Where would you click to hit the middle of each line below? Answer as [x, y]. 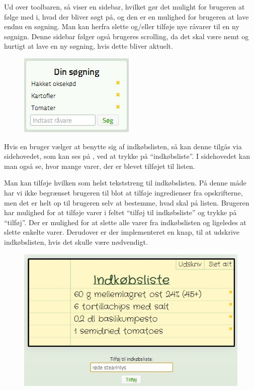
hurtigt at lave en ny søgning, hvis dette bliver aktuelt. [89, 46]
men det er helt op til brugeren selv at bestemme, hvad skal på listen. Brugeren [127, 202]
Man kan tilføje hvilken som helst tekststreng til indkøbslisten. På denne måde [125, 183]
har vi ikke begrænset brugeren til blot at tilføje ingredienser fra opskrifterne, [123, 192]
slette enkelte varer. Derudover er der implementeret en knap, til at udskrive [122, 232]
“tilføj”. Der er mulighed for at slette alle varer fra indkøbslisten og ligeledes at [125, 222]
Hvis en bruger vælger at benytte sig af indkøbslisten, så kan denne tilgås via [123, 146]
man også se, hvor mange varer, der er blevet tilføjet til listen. [100, 166]
